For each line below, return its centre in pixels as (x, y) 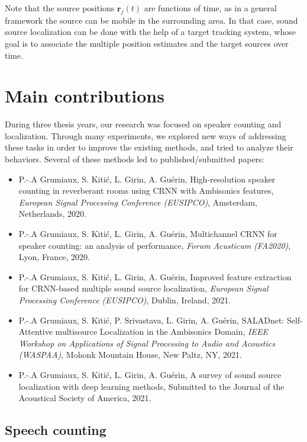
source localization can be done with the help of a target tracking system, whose (150, 32)
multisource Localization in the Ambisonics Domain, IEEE (161, 331)
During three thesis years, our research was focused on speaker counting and (143, 124)
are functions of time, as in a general (210, 8)
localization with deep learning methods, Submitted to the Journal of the (151, 386)
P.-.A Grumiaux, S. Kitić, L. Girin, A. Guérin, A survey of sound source (150, 374)
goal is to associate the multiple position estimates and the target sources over (147, 43)
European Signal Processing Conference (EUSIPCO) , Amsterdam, (138, 202)
